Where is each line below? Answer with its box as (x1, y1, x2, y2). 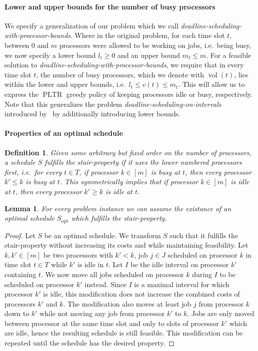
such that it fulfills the (170, 230, 239, 240)
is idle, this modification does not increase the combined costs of (43, 289, 240, 299)
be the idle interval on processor (130, 259, 229, 270)
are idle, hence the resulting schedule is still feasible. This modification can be (4, 328, 243, 338)
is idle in (77, 259, 104, 270)
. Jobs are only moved (187, 308, 255, 319)
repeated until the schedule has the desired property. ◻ (4, 338, 175, 348)
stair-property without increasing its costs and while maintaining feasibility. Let (4, 240, 249, 250)
